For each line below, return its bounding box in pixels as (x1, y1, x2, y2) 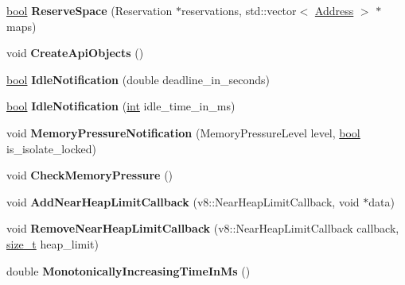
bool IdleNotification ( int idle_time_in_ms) (6, 98, 236, 114)
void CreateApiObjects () (6, 44, 144, 61)
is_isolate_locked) (6, 140, 96, 156)
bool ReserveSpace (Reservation (6, 2, 173, 18)
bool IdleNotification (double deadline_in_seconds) (6, 71, 271, 87)
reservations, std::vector (181, 2, 297, 18)
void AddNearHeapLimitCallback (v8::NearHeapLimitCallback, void (6, 193, 360, 210)
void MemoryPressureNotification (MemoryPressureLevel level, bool (6, 124, 360, 141)
